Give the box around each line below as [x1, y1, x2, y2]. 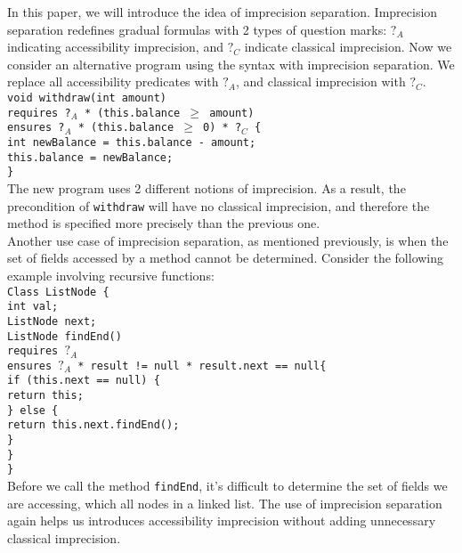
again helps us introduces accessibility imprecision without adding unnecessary [7, 511, 436, 530]
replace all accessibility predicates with [7, 72, 219, 91]
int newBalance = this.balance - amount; [7, 135, 256, 149]
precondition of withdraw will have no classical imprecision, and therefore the [7, 196, 430, 215]
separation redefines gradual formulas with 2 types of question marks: [7, 20, 387, 38]
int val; [7, 300, 59, 313]
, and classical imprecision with [235, 72, 406, 91]
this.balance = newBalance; [7, 150, 174, 164]
